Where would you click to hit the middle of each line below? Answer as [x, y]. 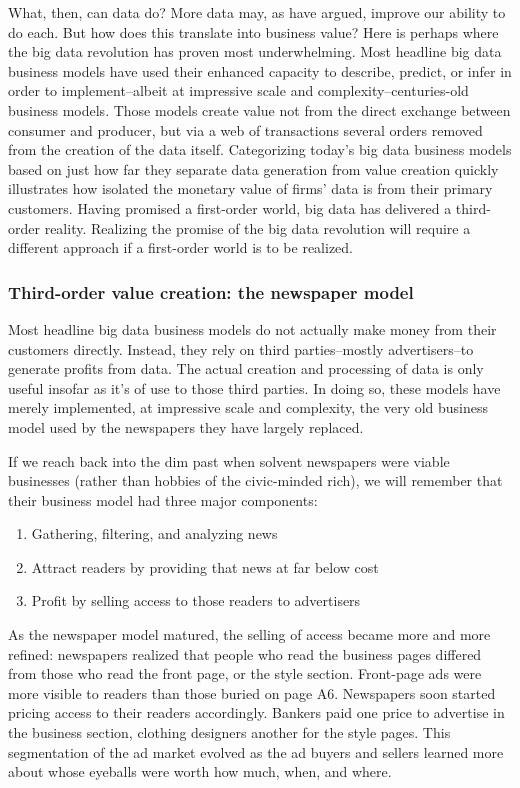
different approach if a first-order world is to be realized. [180, 247]
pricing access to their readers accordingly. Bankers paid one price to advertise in [256, 712]
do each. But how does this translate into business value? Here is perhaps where [253, 31]
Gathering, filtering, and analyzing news [154, 533]
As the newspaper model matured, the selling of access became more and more [249, 634]
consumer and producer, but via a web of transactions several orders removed [245, 129]
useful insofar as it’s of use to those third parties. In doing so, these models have [254, 387]
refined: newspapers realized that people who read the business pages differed [245, 653]
